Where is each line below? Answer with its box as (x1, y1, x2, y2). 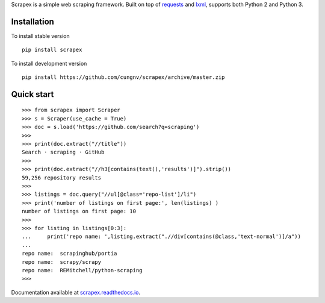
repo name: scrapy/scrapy (22, 258, 102, 265)
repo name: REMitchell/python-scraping (22, 267, 143, 273)
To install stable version (11, 32, 70, 39)
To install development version (11, 60, 87, 67)
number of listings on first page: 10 (22, 208, 137, 215)
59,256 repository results (22, 174, 102, 181)
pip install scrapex (22, 46, 82, 54)
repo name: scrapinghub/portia (22, 250, 117, 257)
